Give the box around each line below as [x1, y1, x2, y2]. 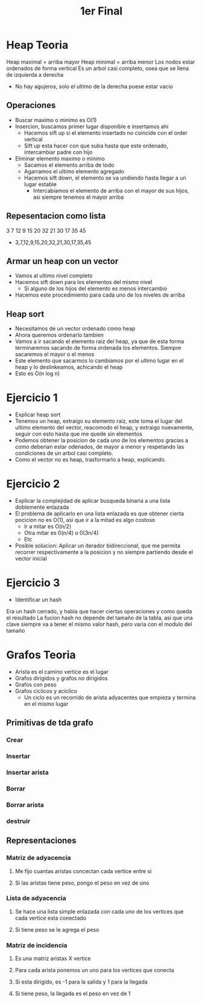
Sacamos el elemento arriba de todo [24, 161, 115, 169]
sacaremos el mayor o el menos [14, 350, 95, 358]
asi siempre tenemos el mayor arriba [33, 193, 124, 201]
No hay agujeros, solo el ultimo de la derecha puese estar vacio [14, 83, 174, 90]
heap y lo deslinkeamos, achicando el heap [14, 364, 123, 371]
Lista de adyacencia [6, 894, 66, 903]
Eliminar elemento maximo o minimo [14, 155, 106, 162]
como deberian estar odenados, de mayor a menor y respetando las [14, 443, 185, 451]
